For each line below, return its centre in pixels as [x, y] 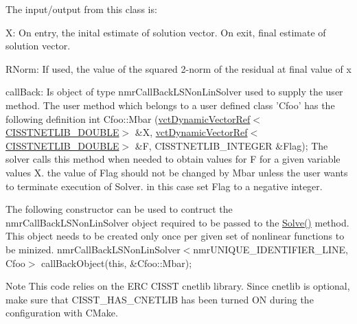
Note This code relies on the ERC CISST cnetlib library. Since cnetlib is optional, [178, 286]
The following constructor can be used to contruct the [119, 209]
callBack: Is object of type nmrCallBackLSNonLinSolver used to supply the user [174, 92]
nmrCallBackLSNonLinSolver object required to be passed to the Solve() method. [177, 222]
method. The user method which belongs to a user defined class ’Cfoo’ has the [170, 105]
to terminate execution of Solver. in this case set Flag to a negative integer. [164, 186]
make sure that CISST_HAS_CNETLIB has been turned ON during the [160, 299]
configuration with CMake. [62, 313]
